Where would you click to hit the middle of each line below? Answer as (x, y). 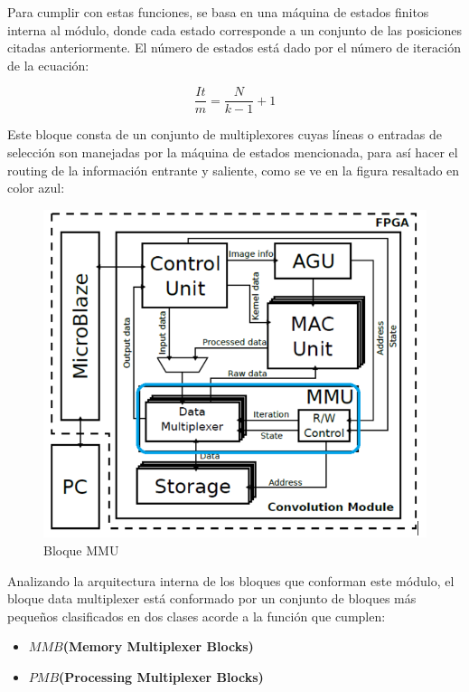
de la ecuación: (48, 65)
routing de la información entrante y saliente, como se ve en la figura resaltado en (234, 170)
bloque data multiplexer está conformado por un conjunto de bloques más (212, 598)
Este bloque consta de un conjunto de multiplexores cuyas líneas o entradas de (225, 134)
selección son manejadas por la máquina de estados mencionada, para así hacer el (233, 152)
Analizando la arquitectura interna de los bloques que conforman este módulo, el (231, 580)
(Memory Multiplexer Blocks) (158, 646)
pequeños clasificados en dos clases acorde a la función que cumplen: (197, 616)
